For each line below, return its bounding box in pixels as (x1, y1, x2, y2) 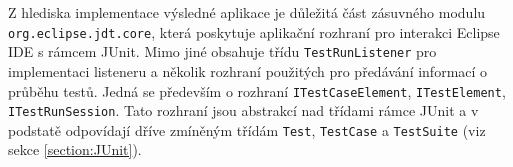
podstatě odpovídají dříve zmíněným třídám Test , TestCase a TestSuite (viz (8, 119, 486, 140)
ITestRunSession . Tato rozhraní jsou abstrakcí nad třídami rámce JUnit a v (8, 100, 479, 121)
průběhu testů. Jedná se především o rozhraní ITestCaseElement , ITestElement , (8, 80, 506, 101)
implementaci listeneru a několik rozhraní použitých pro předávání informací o (8, 60, 488, 81)
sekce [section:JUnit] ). (8, 139, 142, 160)
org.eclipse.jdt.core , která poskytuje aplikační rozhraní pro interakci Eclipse (8, 21, 500, 42)
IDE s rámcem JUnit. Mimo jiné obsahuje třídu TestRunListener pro (8, 41, 437, 62)
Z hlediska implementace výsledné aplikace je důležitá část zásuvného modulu (8, 2, 486, 22)
